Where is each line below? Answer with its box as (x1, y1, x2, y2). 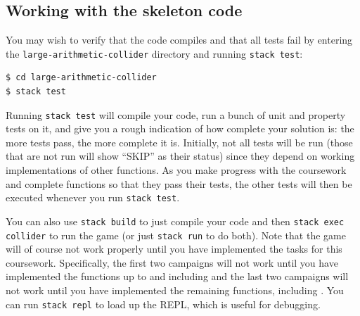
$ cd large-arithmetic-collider (6, 72, 157, 83)
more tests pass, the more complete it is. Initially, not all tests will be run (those (6, 134, 353, 149)
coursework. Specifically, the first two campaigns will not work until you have (6, 255, 338, 270)
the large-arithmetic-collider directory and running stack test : (6, 46, 303, 61)
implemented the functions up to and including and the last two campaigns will (6, 269, 349, 284)
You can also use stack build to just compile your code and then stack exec (6, 213, 345, 228)
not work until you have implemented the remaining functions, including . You (6, 283, 344, 298)
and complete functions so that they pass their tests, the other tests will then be (6, 176, 352, 191)
